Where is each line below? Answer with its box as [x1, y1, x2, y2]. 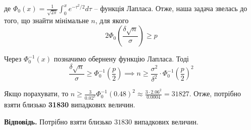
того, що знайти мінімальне [4, 15, 89, 25]
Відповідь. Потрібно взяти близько [4, 116, 112, 126]
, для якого [95, 15, 129, 25]
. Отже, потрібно [189, 88, 241, 99]
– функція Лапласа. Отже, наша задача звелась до [94, 3, 247, 13]
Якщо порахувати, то [4, 88, 69, 99]
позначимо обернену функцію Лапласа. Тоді [54, 53, 189, 64]
